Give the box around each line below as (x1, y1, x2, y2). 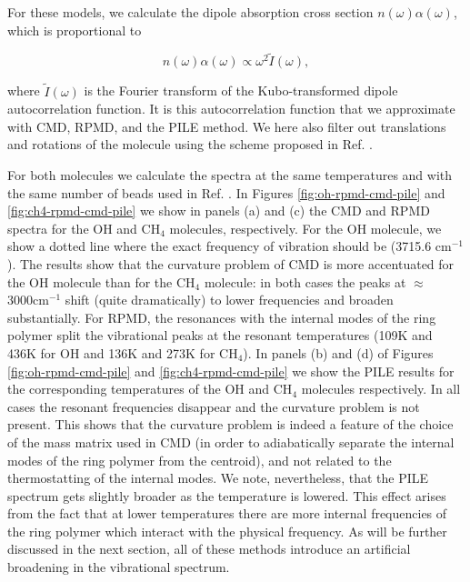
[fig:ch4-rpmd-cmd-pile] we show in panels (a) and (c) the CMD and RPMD (7, 201, 430, 220)
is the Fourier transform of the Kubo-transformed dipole (84, 81, 398, 100)
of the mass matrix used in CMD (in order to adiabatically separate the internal (7, 432, 455, 451)
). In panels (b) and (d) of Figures (243, 343, 434, 362)
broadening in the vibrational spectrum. (7, 557, 230, 577)
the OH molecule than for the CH (7, 272, 195, 291)
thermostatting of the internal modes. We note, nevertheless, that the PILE (7, 468, 429, 487)
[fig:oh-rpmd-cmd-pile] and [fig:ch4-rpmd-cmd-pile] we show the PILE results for (7, 361, 455, 380)
